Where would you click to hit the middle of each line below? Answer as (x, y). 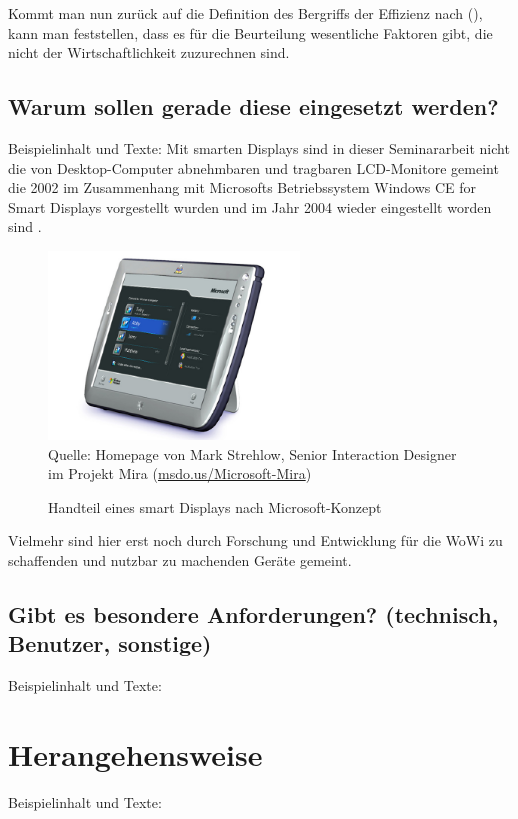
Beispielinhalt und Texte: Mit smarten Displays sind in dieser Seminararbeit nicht (259, 147)
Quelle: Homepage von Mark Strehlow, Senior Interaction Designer (252, 453)
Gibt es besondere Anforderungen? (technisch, (253, 613)
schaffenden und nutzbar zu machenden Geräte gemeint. (180, 559)
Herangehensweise (135, 753)
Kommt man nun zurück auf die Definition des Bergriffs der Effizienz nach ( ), (245, 13)
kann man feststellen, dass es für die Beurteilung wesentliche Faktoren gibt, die (250, 32)
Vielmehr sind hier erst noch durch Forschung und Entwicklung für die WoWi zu (255, 540)
